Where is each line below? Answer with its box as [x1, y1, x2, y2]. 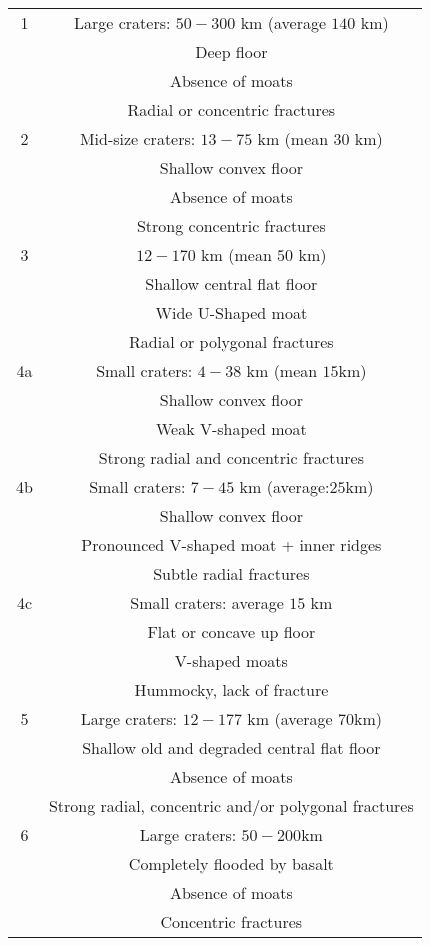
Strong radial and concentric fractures [98, 446, 364, 469]
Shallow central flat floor [145, 272, 318, 295]
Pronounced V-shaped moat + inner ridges [81, 533, 382, 556]
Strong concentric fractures [136, 214, 326, 237]
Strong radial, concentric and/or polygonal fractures [48, 794, 414, 817]
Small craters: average [130, 591, 284, 614]
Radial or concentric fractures [127, 98, 336, 121]
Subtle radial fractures [153, 562, 310, 585]
